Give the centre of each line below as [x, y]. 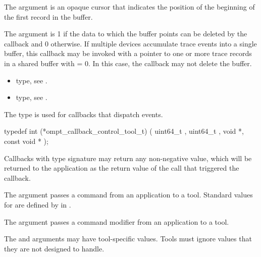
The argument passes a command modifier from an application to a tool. [117, 221]
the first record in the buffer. [48, 16]
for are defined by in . [38, 204]
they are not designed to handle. [54, 248]
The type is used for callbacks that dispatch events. [84, 114]
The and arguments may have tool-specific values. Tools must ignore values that [128, 239]
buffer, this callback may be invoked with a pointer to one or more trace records [128, 53]
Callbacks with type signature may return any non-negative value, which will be [128, 158]
